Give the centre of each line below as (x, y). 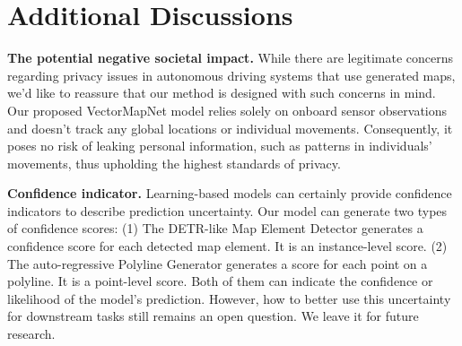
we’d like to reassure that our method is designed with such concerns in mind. (222, 93)
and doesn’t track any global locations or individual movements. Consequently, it (230, 128)
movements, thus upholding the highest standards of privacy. (174, 163)
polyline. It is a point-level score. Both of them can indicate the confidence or (220, 281)
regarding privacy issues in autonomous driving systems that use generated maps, (231, 75)
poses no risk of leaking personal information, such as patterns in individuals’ (220, 146)
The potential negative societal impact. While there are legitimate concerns (231, 58)
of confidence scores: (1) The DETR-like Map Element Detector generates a (215, 228)
